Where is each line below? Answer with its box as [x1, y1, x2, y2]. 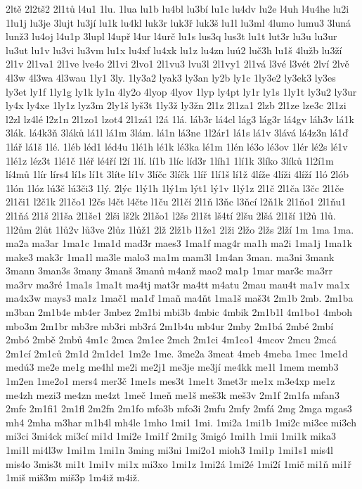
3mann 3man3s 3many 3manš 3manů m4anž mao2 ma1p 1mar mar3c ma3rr [6, 263, 332, 278]
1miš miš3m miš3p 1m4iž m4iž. [6, 470, 140, 485]
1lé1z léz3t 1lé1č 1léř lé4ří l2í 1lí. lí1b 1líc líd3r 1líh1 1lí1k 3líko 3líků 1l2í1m [6, 153, 334, 167]
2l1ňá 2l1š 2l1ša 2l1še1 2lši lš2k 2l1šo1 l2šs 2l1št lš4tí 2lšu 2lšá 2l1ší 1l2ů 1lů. [6, 208, 336, 222]
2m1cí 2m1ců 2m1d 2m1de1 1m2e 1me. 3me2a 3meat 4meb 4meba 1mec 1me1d [6, 345, 348, 360]
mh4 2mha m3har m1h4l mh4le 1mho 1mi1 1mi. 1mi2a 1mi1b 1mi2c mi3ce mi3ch [6, 414, 356, 429]
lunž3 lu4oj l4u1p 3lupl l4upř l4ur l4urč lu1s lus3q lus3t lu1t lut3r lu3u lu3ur [6, 29, 337, 44]
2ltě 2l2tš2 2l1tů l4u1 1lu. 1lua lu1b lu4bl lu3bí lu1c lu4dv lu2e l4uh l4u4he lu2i [6, 1, 349, 15]
